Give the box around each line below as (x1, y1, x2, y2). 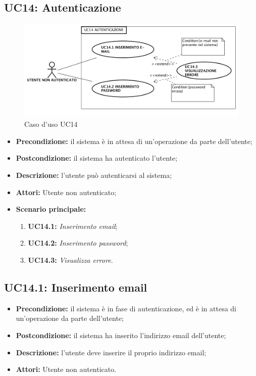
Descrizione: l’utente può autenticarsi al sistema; (16, 170, 172, 180)
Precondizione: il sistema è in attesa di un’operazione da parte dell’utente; (16, 135, 252, 146)
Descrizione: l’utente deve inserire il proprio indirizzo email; (16, 347, 207, 357)
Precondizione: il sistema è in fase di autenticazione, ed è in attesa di (16, 303, 236, 313)
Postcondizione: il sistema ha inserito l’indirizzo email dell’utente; (16, 330, 226, 341)
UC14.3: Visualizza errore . (28, 255, 113, 265)
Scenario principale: (16, 204, 86, 214)
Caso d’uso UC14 (24, 119, 78, 129)
